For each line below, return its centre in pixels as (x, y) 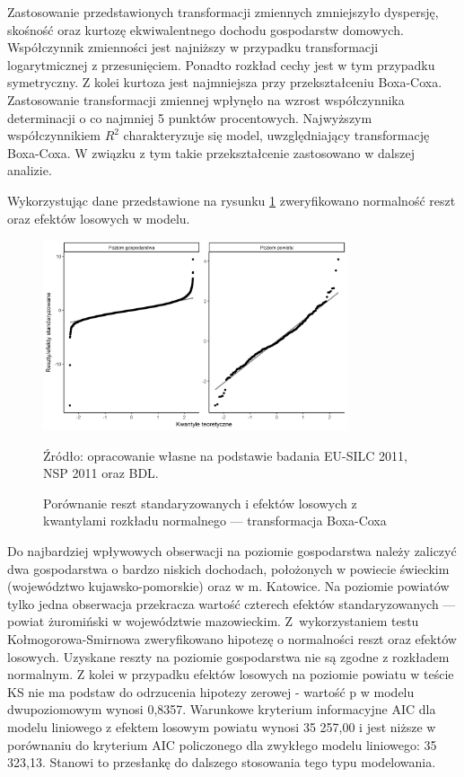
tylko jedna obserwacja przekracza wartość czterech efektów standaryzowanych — (232, 603)
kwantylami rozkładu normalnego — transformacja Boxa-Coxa (215, 521)
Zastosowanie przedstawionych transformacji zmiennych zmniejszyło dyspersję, (223, 12)
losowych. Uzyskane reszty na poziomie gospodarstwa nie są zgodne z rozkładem (228, 656)
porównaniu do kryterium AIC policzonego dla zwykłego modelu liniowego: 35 (222, 744)
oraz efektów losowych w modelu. (99, 218)
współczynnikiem (54, 135)
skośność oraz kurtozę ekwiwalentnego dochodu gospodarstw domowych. (206, 29)
